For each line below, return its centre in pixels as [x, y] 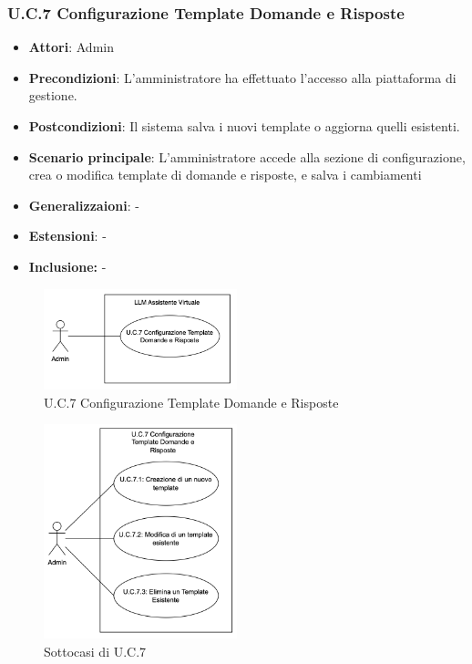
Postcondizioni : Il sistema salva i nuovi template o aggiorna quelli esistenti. [244, 126]
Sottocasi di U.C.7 [95, 651]
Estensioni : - [67, 236]
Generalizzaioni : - [84, 205]
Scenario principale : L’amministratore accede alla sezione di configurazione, [247, 156]
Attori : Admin [71, 47]
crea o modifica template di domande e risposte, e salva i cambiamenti [225, 175]
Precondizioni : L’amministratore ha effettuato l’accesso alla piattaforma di [242, 77]
